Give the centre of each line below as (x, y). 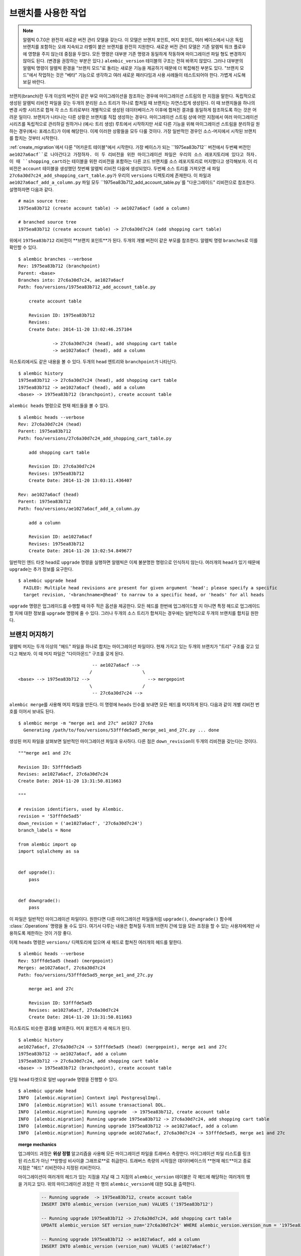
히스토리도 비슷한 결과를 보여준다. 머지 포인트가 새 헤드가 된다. (70, 1028)
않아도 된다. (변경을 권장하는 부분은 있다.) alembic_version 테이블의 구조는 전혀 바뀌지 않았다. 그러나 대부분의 (133, 61)
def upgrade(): (37, 872)
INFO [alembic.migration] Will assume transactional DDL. (92, 1105)
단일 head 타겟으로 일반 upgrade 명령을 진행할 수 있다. (64, 1079)
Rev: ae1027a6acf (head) (49, 494)
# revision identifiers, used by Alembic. (71, 809)
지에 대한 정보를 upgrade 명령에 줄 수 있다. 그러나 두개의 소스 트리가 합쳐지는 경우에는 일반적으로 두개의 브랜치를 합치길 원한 (136, 613)
